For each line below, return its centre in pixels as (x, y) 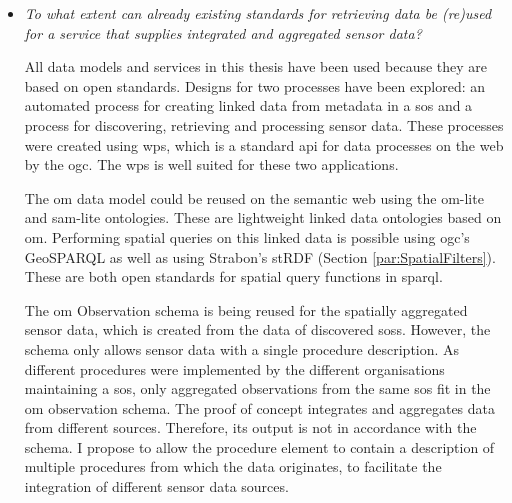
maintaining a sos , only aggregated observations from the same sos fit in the (257, 388)
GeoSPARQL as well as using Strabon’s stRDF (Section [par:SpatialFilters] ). (260, 256)
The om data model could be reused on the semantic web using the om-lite (254, 197)
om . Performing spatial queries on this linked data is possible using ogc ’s (247, 236)
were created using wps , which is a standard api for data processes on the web (264, 144)
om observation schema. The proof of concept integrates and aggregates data (260, 407)
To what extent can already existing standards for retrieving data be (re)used (258, 13)
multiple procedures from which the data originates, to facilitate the (233, 466)
